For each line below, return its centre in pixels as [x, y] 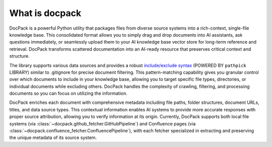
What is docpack [45, 13]
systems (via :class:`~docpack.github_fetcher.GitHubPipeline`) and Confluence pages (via [103, 123]
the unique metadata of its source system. [53, 137]
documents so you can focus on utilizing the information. [69, 93]
